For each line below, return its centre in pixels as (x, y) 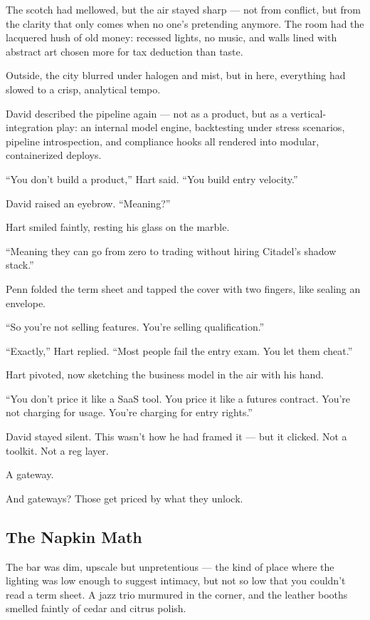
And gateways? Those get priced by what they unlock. (125, 498)
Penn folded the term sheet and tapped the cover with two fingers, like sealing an (183, 288)
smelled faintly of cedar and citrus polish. (96, 608)
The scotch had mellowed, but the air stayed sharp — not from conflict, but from (183, 9)
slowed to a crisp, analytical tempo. (83, 89)
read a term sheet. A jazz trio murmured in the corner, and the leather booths (177, 594)
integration (30, 127)
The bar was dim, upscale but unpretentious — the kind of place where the (170, 566)
